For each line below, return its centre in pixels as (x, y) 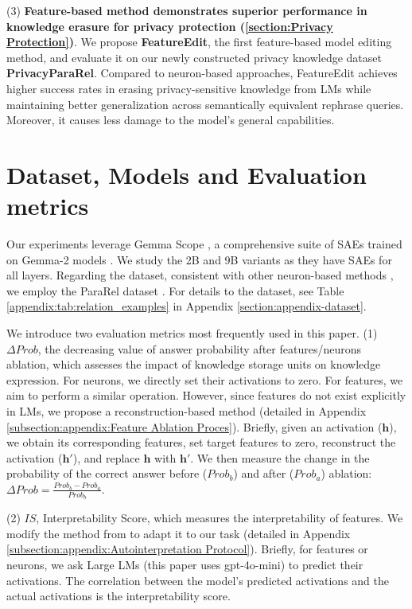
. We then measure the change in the (280, 457)
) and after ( (264, 473)
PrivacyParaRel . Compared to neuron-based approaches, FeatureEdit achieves (202, 73)
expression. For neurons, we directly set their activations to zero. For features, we (205, 379)
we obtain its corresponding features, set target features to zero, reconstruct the (201, 442)
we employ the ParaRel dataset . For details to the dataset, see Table (175, 290)
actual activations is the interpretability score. (119, 596)
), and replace (106, 457)
